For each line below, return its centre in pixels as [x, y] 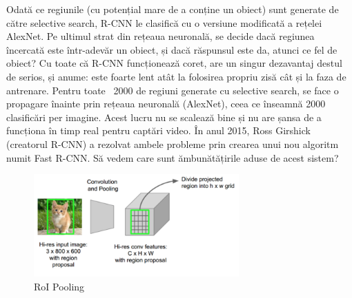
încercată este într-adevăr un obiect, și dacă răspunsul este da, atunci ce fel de [172, 49]
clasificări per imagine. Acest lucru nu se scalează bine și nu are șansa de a [164, 117]
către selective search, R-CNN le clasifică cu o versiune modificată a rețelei [164, 22]
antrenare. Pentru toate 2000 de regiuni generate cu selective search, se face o [173, 90]
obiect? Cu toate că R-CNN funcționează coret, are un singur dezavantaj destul [174, 63]
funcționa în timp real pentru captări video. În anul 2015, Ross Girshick [158, 130]
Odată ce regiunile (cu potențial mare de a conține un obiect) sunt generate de [173, 9]
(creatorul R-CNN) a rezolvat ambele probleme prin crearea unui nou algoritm [173, 143]
